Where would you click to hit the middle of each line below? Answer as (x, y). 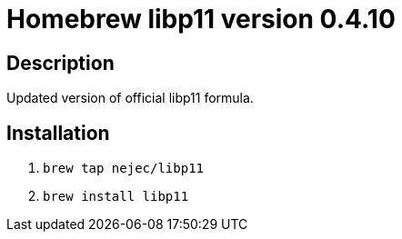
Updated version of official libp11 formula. (130, 98)
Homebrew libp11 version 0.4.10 (201, 19)
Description (60, 63)
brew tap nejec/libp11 (124, 169)
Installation (58, 133)
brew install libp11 (116, 197)
